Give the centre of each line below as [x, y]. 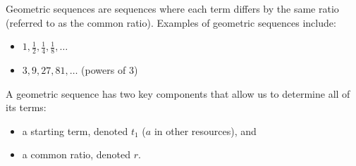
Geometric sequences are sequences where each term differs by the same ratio [172, 8]
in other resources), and [205, 130]
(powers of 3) [110, 70]
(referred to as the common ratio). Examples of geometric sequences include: [171, 22]
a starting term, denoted [75, 130]
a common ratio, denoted [76, 154]
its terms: [26, 107]
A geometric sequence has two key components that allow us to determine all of [178, 93]
